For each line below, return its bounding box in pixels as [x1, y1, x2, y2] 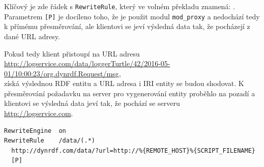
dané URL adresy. [4, 31, 60, 41]
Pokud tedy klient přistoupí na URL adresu [4, 48, 140, 59]
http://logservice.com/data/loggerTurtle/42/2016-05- [4, 58, 170, 69]
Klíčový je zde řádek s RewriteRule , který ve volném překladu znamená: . [4, 1, 235, 11]
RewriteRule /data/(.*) [4, 137, 95, 145]
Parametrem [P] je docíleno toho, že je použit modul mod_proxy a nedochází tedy [4, 11, 260, 21]
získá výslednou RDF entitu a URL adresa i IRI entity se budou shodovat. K [4, 78, 244, 89]
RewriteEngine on [4, 127, 66, 134]
